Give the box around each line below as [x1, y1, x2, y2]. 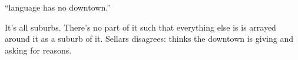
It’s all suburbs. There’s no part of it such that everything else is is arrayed [5, 21, 276, 33]
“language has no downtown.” [5, 1, 111, 13]
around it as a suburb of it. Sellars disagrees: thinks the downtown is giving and [5, 32, 293, 45]
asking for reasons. [5, 44, 72, 56]
